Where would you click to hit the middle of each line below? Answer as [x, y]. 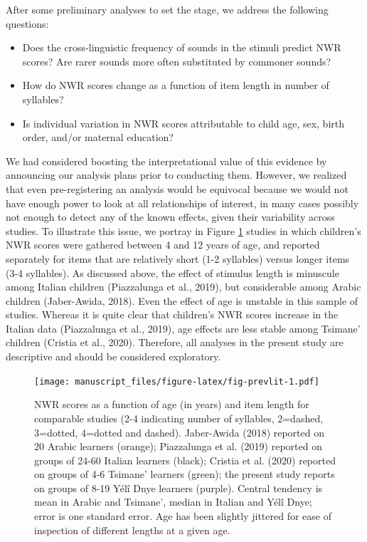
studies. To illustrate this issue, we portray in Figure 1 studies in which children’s [183, 230]
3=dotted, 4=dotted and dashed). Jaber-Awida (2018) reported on [180, 432]
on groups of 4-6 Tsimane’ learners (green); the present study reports [185, 474]
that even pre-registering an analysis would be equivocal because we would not [177, 188]
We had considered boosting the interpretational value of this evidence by [166, 161]
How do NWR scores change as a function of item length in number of [176, 85]
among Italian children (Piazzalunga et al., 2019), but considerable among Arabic [183, 287]
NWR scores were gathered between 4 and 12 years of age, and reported [163, 245]
